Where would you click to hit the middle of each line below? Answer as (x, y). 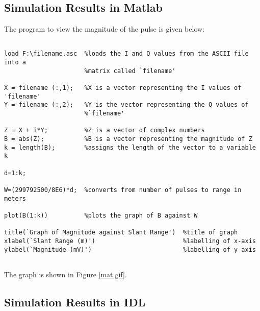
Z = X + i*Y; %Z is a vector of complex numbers (105, 130)
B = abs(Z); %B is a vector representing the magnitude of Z (128, 139)
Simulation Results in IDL (75, 302)
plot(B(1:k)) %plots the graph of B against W (101, 215)
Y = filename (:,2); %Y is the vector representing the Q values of (126, 105)
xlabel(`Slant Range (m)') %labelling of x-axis (130, 241)
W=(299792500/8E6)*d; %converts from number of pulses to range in (123, 190)
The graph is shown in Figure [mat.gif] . (66, 274)
